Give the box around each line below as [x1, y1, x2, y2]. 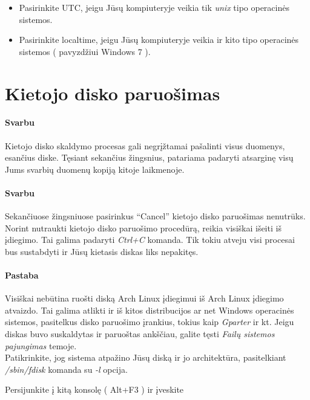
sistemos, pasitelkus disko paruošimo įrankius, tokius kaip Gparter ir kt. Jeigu [5, 315, 294, 328]
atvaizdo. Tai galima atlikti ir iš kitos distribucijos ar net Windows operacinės [5, 303, 294, 316]
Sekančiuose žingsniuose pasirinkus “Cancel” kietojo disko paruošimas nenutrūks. [5, 210, 306, 222]
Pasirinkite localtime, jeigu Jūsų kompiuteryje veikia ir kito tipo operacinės [19, 33, 299, 46]
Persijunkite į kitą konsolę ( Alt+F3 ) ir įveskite [5, 383, 184, 396]
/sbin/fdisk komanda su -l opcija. [5, 363, 128, 375]
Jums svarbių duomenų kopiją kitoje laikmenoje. [5, 163, 185, 175]
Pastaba [5, 269, 39, 282]
